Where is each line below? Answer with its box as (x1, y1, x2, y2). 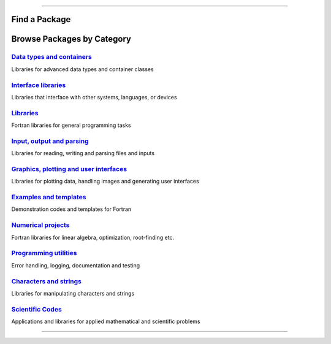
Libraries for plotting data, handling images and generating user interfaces (11, 178, 199, 185)
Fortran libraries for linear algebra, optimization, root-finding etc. (11, 234, 175, 241)
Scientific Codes (11, 305, 63, 313)
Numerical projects (11, 221, 70, 229)
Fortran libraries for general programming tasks (11, 121, 131, 129)
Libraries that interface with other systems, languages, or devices (11, 93, 177, 101)
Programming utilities (11, 249, 77, 258)
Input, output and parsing (11, 137, 89, 145)
